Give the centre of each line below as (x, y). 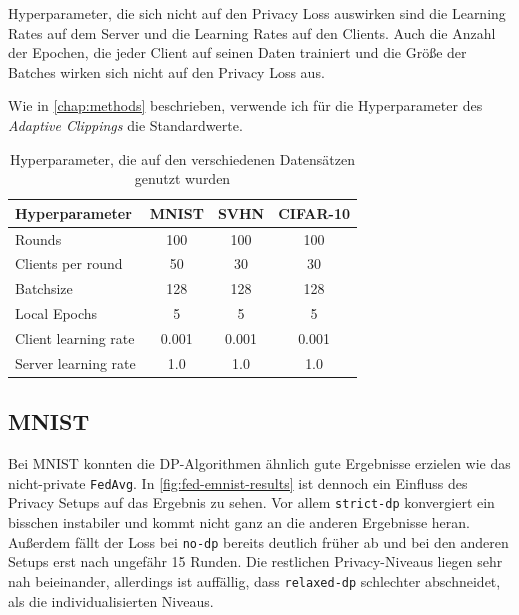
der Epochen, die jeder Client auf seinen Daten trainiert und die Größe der (237, 52)
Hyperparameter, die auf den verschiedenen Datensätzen (182, 158)
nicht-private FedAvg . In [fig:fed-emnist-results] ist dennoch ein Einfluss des (238, 482)
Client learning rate (75, 337)
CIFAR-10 (314, 212)
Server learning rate (75, 362)
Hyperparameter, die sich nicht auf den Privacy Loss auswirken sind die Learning (257, 13)
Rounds (38, 238)
